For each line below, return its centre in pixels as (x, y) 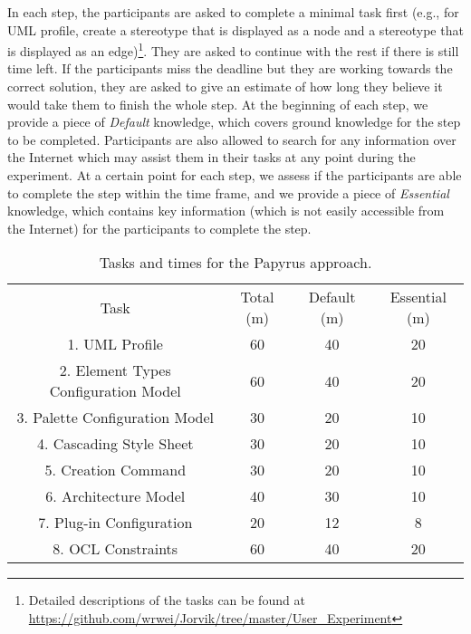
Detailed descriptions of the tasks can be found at (167, 600)
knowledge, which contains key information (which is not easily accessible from (226, 211)
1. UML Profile (115, 344)
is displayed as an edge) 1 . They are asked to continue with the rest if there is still (233, 49)
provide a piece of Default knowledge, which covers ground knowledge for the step (234, 122)
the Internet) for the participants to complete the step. (159, 228)
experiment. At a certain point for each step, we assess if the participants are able (235, 175)
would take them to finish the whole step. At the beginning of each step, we (218, 104)
